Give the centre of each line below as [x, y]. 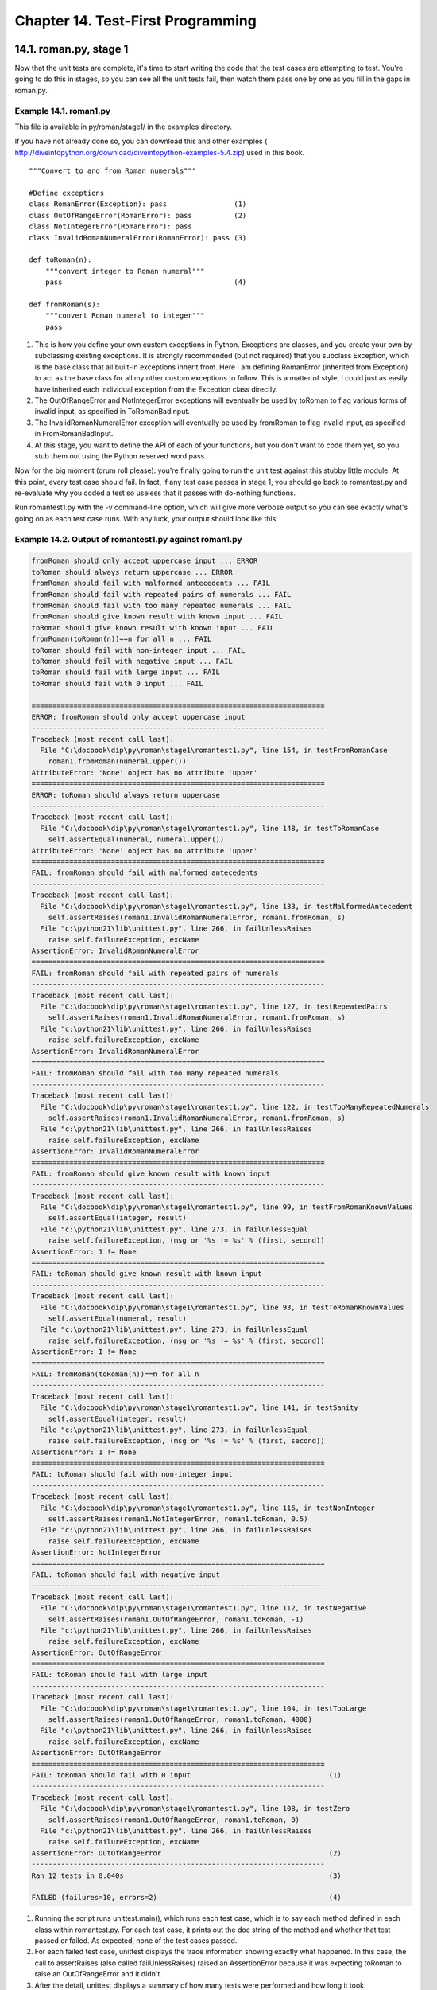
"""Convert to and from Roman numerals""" [113, 171]
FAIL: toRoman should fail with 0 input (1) [186, 1775]
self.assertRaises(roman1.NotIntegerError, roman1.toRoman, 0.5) [178, 1519]
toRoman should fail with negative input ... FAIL [132, 661]
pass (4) [146, 282]
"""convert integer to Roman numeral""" [125, 271]
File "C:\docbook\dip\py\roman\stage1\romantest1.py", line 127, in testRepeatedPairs [214, 1007]
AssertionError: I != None [84, 1352]
